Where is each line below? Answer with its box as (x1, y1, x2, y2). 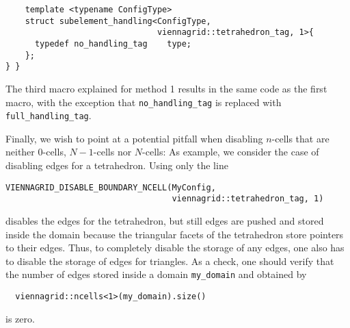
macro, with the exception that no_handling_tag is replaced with (5, 94, 282, 109)
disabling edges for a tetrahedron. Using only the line (5, 158, 228, 173)
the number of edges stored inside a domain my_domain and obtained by (5, 267, 307, 281)
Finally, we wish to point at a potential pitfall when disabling (5, 131, 263, 145)
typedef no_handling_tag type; (34, 38, 192, 49)
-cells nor (93, 144, 132, 159)
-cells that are (271, 131, 329, 145)
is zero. (5, 311, 35, 325)
